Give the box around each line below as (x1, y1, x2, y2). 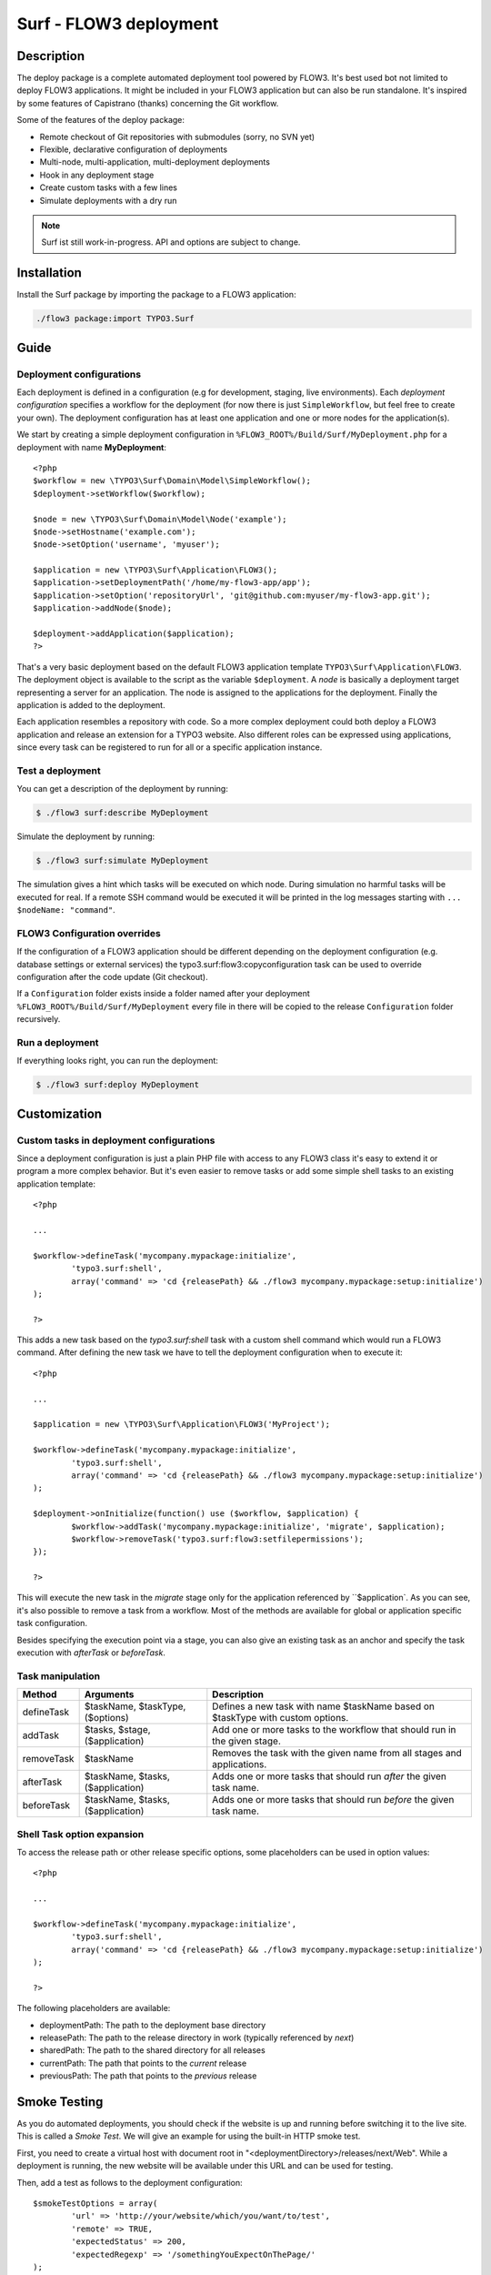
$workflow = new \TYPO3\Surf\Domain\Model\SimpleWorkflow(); (33, 476, 311, 486)
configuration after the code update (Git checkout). (16, 971, 208, 982)
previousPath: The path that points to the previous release (39, 2070, 257, 2081)
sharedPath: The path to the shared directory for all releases (39, 2045, 266, 2056)
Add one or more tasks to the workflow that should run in (212, 1724, 456, 1736)
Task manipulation (16, 1670, 100, 1683)
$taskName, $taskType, (84, 1700, 186, 1713)
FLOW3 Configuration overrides (16, 926, 161, 939)
